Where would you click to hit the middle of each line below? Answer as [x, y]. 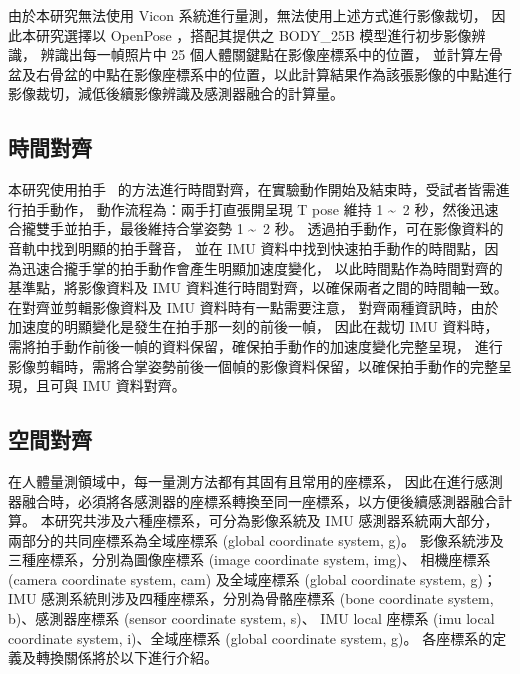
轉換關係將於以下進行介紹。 [126, 657]
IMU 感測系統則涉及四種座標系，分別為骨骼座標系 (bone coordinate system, [251, 598]
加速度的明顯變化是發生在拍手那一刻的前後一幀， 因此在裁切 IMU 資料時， [253, 326]
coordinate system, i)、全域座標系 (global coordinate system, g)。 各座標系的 [250, 637]
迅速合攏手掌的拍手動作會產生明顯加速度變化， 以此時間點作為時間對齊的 [262, 267]
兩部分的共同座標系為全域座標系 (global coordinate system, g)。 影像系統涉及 [256, 539]
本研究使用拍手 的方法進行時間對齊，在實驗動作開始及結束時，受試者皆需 [252, 189]
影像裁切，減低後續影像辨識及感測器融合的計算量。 [176, 93]
